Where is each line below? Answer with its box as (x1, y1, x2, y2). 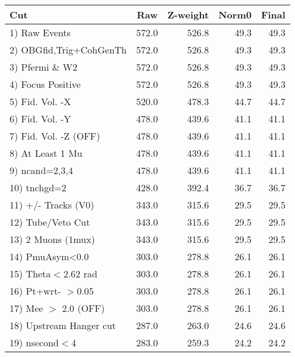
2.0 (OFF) (62, 301, 105, 315)
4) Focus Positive (10, 77, 81, 91)
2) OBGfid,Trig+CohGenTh (10, 43, 127, 56)
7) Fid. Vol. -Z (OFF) (10, 129, 101, 143)
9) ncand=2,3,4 (10, 163, 73, 177)
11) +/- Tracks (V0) (10, 198, 95, 211)
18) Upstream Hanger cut (10, 318, 116, 332)
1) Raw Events (10, 26, 71, 39)
